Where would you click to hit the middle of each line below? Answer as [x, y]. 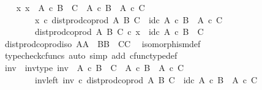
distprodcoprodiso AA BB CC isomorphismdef [103, 43]
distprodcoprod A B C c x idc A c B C [119, 32]
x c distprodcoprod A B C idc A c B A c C [129, 19]
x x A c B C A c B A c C [80, 7]
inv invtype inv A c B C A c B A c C [94, 67]
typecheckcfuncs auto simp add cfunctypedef [91, 55]
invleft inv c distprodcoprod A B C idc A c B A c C [146, 79]
